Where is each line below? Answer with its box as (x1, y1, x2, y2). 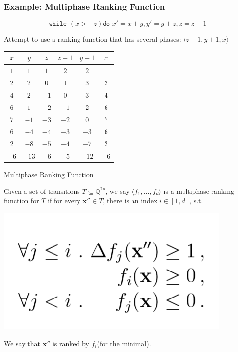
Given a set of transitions (4, 186, 80, 196)
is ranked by (52, 338, 89, 348)
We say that (4, 338, 40, 348)
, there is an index (103, 195, 158, 206)
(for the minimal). (97, 338, 151, 348)
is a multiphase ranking (163, 186, 234, 196)
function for (4, 195, 39, 206)
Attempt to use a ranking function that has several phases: (4, 34, 181, 44)
